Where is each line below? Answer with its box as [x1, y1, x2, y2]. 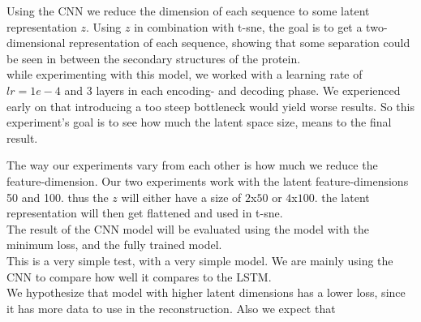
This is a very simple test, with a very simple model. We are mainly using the [6, 251, 393, 268]
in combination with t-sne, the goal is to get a [134, 18, 363, 35]
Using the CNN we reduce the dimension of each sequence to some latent [6, 2, 370, 19]
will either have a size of [121, 188, 242, 205]
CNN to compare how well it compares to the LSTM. [6, 268, 272, 285]
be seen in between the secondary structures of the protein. [6, 49, 301, 67]
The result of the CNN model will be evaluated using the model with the [6, 220, 370, 237]
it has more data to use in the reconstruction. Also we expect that [6, 299, 336, 316]
